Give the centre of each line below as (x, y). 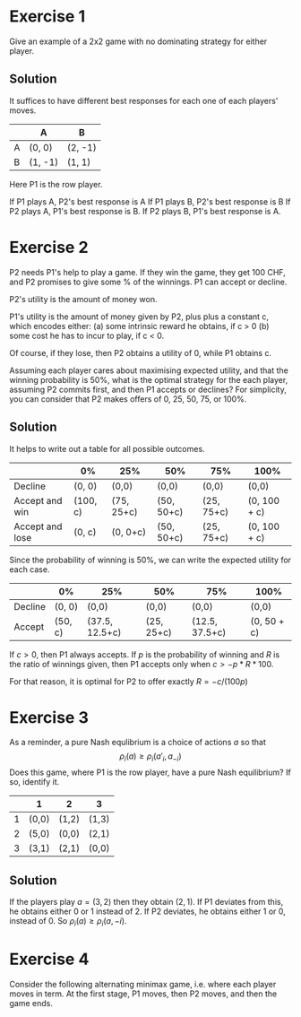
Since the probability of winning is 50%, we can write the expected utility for (150, 560)
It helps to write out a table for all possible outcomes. (107, 448)
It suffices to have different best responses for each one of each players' (144, 100)
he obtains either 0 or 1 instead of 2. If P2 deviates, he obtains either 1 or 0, (148, 911)
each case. (30, 569)
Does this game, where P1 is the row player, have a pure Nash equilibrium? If (150, 772)
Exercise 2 (49, 247)
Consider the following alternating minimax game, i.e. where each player (143, 984)
